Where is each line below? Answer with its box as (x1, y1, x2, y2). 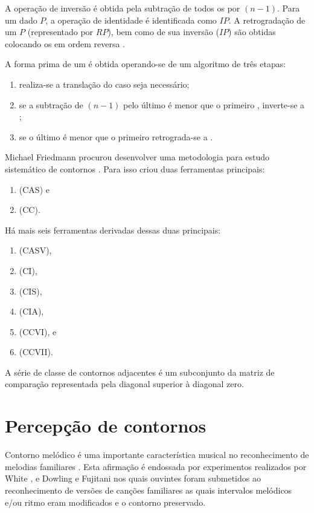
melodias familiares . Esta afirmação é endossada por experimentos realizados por (5, 460, 307, 472)
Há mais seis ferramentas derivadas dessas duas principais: (5, 223, 221, 236)
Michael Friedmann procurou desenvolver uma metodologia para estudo (5, 151, 270, 163)
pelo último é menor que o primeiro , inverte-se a (123, 98, 305, 111)
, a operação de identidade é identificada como (45, 13, 217, 26)
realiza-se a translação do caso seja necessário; (19, 77, 190, 90)
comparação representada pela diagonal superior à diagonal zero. (5, 377, 244, 390)
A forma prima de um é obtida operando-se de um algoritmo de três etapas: (5, 57, 286, 70)
